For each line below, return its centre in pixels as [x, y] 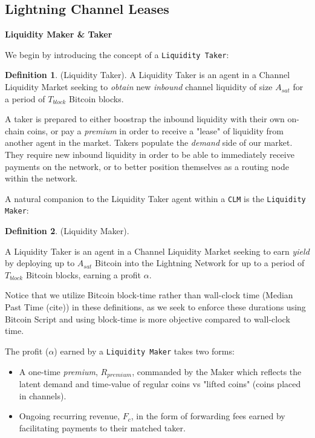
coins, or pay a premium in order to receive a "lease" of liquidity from [155, 130]
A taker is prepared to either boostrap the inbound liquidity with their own [145, 119]
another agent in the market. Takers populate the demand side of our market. [149, 142]
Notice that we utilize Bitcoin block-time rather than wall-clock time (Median [149, 295]
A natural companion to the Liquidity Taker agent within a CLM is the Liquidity [155, 198]
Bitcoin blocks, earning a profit [83, 274]
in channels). [43, 395]
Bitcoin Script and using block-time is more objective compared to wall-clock [148, 319]
